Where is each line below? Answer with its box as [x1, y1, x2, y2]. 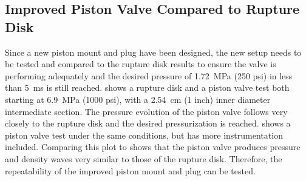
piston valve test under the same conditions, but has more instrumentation [5, 128, 283, 141]
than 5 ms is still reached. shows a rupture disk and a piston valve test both [5, 81, 290, 94]
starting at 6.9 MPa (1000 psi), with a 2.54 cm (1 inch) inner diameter [5, 93, 271, 105]
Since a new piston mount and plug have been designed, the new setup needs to [5, 45, 302, 58]
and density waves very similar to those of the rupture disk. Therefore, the [5, 152, 282, 165]
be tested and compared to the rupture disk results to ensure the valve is [5, 58, 276, 70]
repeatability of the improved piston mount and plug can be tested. [5, 164, 256, 177]
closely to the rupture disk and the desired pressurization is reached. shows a [5, 117, 291, 130]
